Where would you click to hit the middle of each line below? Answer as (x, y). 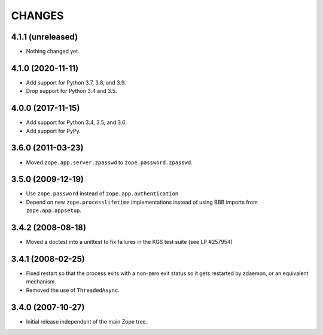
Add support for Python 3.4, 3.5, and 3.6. (76, 122)
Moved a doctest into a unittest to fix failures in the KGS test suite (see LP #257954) (129, 242)
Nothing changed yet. (53, 52)
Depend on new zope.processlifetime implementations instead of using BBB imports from (142, 202)
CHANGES (37, 16)
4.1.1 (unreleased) (44, 37)
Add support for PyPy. (53, 131)
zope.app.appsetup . (54, 210)
